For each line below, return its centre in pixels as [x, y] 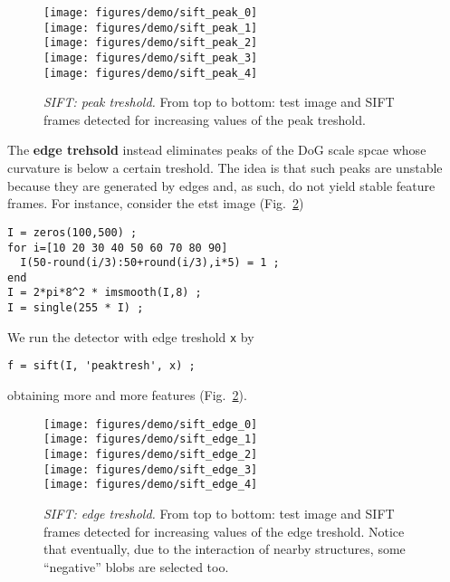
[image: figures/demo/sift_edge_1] [151, 439]
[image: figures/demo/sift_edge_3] [151, 469]
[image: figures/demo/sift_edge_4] [151, 485]
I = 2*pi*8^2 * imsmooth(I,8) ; [105, 293]
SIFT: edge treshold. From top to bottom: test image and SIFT [219, 513]
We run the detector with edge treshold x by [131, 336]
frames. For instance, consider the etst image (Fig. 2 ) [156, 203]
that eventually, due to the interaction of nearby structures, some [225, 549]
